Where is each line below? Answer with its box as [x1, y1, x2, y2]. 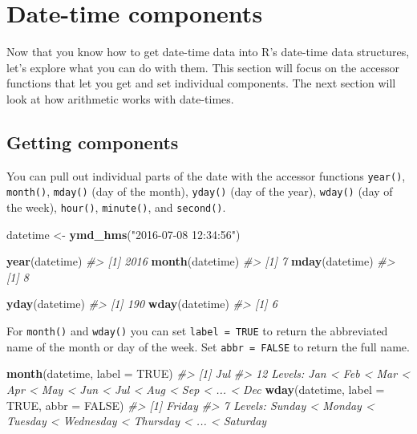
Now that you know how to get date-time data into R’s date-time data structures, [6, 43, 410, 60]
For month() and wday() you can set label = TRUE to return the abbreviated [6, 322, 388, 339]
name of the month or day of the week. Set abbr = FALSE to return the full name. [6, 338, 410, 355]
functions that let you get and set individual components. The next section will [6, 75, 396, 91]
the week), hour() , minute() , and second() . [6, 199, 226, 216]
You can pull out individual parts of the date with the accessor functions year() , [6, 167, 406, 184]
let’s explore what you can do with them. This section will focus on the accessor [6, 59, 400, 75]
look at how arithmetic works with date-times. [6, 90, 234, 107]
